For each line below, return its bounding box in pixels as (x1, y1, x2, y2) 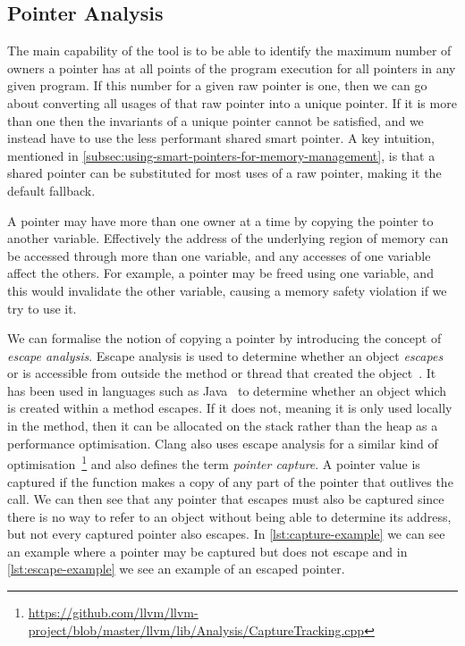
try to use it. (7, 298, 77, 317)
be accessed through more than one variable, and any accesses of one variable (7, 246, 431, 264)
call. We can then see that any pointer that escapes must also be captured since (7, 490, 444, 508)
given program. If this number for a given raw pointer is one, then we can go (7, 76, 427, 95)
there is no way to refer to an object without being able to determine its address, (7, 507, 452, 525)
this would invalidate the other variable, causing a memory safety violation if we (7, 281, 447, 299)
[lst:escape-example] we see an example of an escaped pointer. (7, 559, 345, 578)
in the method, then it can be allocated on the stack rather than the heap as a (7, 416, 438, 435)
